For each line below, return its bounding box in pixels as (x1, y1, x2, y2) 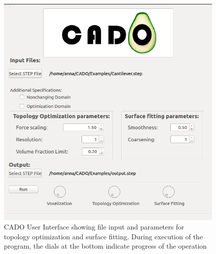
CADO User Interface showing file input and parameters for (4, 222, 184, 232)
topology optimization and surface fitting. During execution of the (4, 231, 203, 241)
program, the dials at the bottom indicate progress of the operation (4, 241, 207, 251)
